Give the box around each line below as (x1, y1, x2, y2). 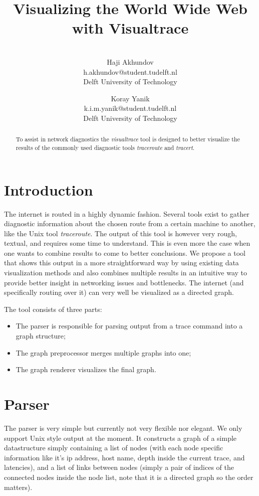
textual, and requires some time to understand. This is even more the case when (4, 238, 250, 248)
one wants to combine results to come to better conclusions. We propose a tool (4, 247, 245, 258)
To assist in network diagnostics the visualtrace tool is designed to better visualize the (16, 135, 240, 143)
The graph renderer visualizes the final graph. (16, 364, 156, 375)
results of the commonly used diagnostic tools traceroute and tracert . (16, 143, 195, 151)
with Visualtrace (72, 18, 189, 38)
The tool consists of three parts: (4, 303, 102, 314)
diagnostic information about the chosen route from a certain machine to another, (4, 218, 255, 229)
